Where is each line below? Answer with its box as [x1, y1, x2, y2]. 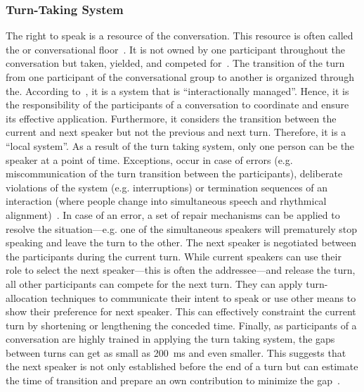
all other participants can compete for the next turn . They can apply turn [6, 276, 325, 291]
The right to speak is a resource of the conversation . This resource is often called [6, 28, 353, 43]
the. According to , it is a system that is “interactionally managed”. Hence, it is [6, 83, 349, 98]
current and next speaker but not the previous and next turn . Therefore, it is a [6, 125, 346, 139]
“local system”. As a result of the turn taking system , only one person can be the [6, 138, 355, 153]
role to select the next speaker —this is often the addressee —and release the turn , [6, 263, 356, 277]
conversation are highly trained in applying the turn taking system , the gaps [6, 331, 335, 346]
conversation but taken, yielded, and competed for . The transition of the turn [6, 56, 345, 70]
